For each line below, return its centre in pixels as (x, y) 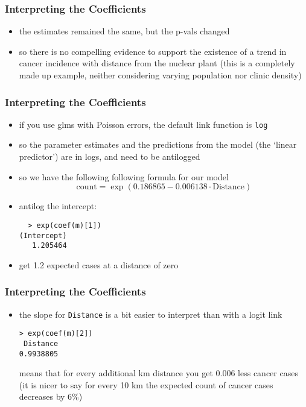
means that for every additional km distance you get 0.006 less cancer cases (158, 373)
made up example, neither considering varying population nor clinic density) (160, 75)
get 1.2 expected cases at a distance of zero (99, 264)
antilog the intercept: (58, 206)
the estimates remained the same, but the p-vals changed (124, 31)
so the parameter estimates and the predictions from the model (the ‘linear (158, 144)
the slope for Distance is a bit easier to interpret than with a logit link (151, 314)
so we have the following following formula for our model (124, 176)
